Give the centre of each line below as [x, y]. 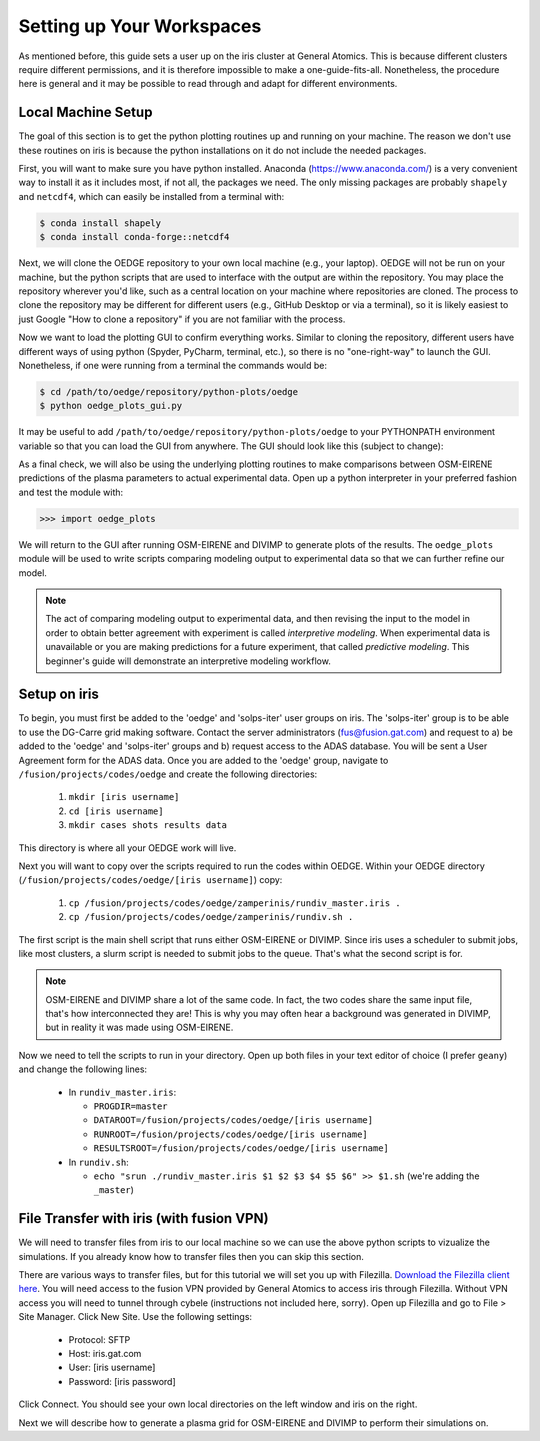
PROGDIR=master [131, 1106]
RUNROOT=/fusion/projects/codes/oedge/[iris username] [231, 1134]
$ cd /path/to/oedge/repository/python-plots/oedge [169, 391]
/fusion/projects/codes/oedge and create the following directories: [168, 774]
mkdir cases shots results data [147, 825]
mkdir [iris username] [124, 797]
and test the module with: [71, 492]
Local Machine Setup [85, 112]
